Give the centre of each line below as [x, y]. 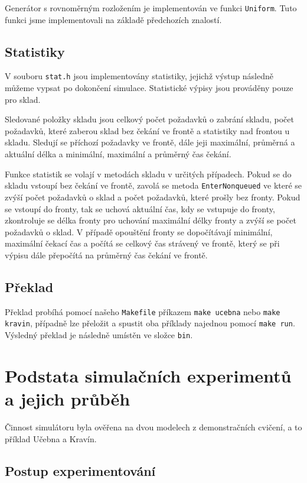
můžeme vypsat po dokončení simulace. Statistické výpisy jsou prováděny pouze [149, 88]
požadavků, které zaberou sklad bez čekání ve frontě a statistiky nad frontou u [147, 130]
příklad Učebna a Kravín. [51, 438]
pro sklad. [23, 99]
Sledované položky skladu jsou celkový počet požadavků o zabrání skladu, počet [149, 119]
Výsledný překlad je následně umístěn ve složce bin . [99, 335]
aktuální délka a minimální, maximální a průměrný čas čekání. [118, 154]
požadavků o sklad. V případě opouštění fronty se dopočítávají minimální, [139, 231]
